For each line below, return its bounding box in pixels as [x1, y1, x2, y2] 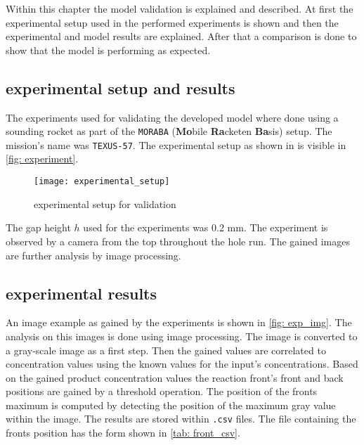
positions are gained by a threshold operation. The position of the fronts [6, 384, 318, 399]
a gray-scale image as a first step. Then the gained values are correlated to [6, 342, 326, 357]
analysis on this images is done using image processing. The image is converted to [6, 328, 358, 343]
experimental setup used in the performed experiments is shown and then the [6, 15, 339, 30]
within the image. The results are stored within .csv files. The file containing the [6, 411, 356, 426]
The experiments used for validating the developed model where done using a [6, 110, 339, 124]
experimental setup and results [6, 77, 235, 98]
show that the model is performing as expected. [6, 42, 211, 57]
